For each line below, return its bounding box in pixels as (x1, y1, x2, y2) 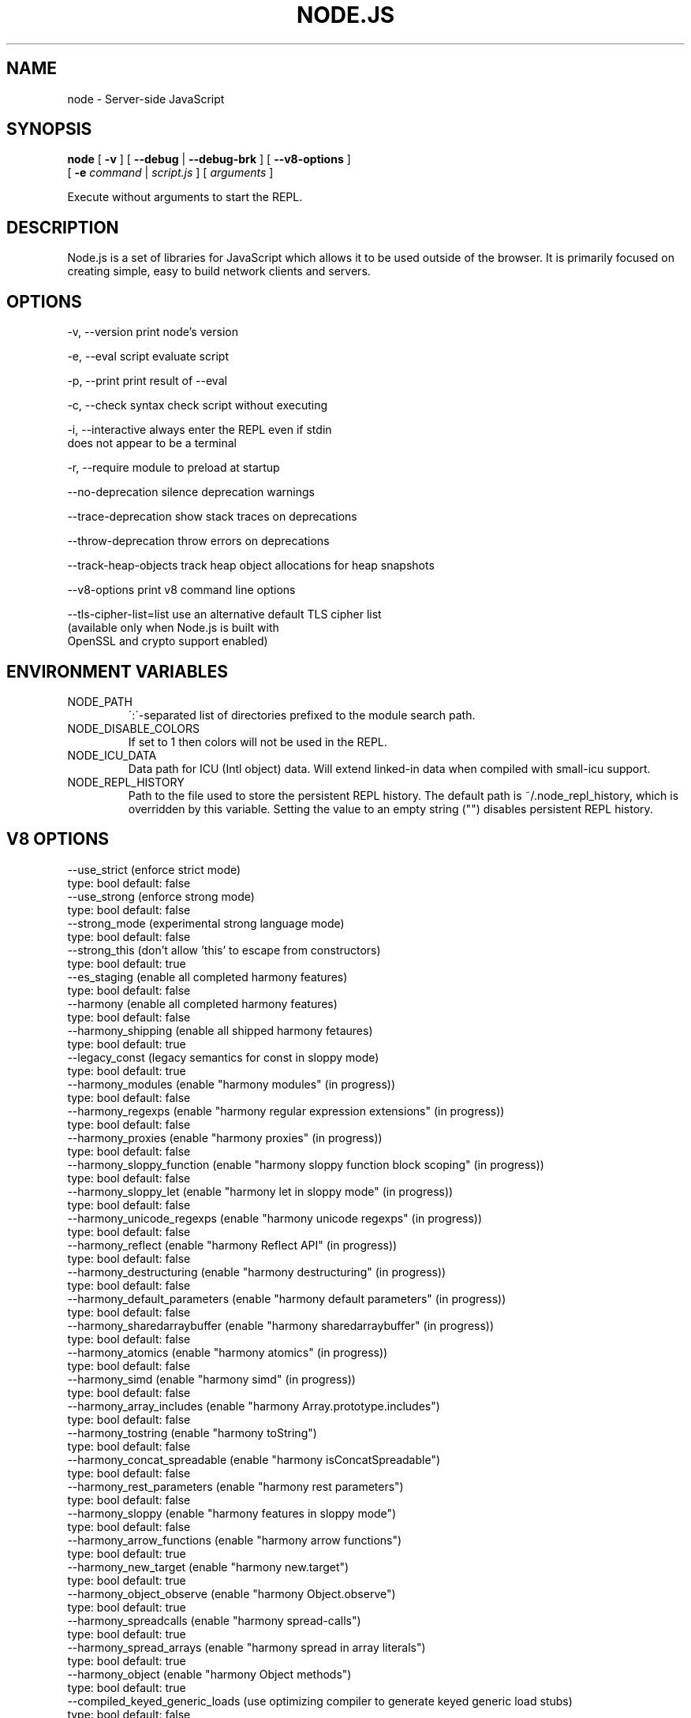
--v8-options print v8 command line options (67, 583, 296, 597)
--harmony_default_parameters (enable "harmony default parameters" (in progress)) (67, 1291, 506, 1305)
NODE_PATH (67, 694, 133, 708)
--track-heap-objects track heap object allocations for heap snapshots (67, 558, 435, 573)
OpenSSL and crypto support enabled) (67, 634, 268, 648)
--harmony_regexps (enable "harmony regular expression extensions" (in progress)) (67, 1104, 505, 1118)
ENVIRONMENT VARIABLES (6, 661, 228, 682)
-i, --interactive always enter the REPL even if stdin (67, 423, 332, 437)
